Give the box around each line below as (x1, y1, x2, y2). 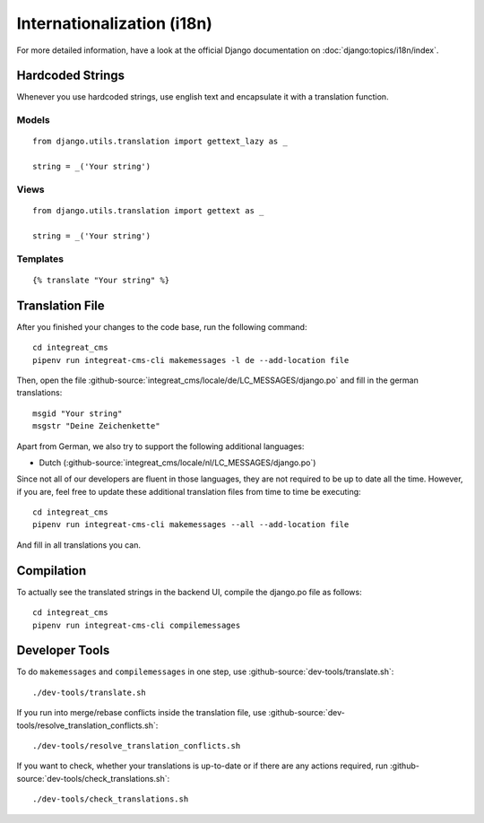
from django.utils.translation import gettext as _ (32, 206, 264, 216)
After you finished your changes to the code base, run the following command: (16, 321, 307, 332)
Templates (16, 252, 65, 264)
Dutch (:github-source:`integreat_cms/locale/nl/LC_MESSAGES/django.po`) (39, 457, 316, 468)
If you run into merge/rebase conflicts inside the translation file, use (16, 707, 267, 718)
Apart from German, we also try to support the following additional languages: (16, 440, 305, 452)
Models (16, 114, 50, 126)
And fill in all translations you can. (16, 539, 142, 550)
